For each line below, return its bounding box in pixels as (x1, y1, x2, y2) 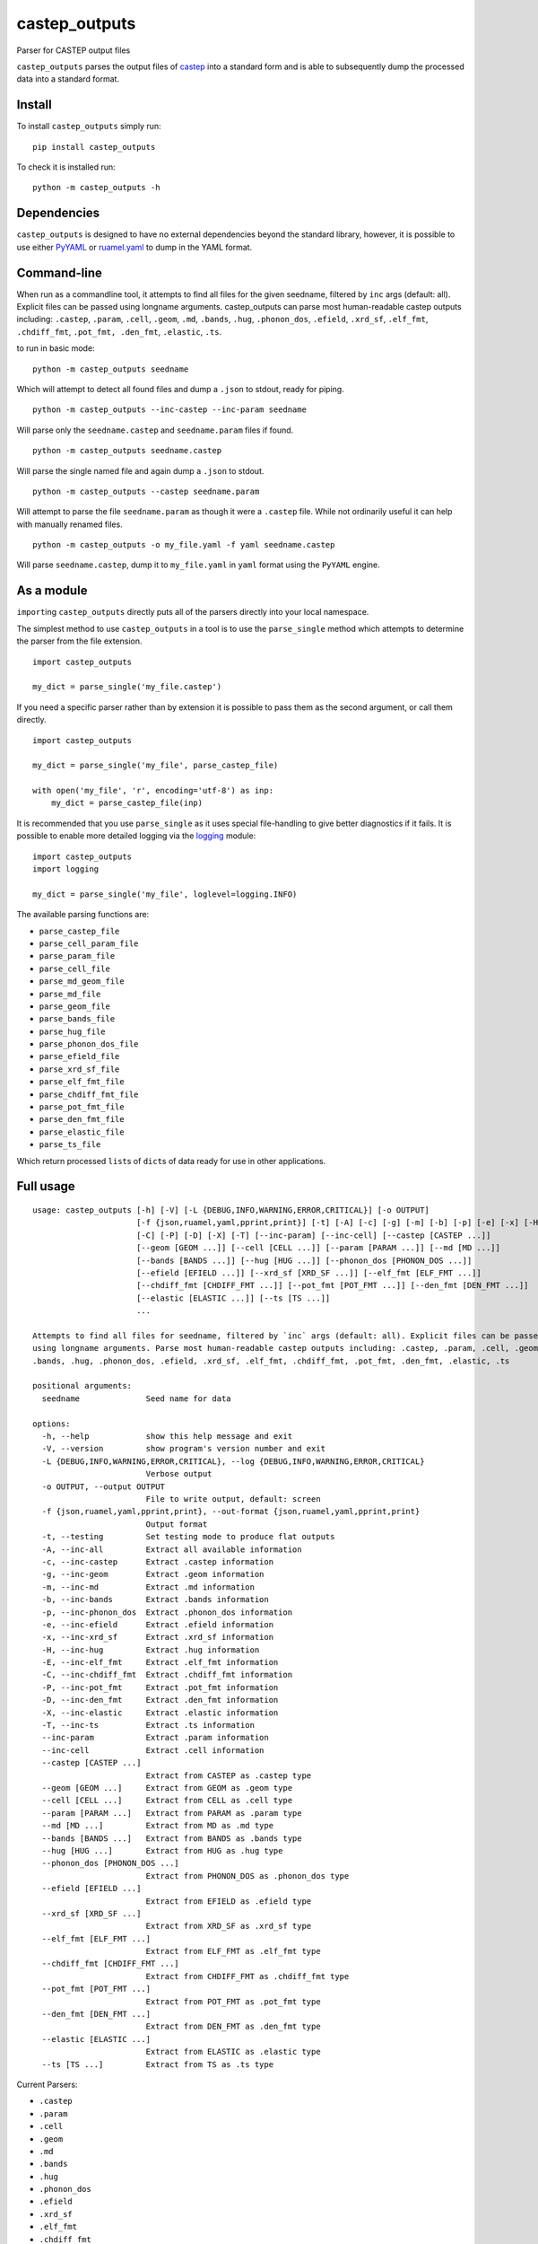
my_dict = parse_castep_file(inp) (50, 798, 204, 808)
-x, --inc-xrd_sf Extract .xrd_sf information (41, 1632, 273, 1643)
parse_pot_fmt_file (39, 1102, 125, 1112)
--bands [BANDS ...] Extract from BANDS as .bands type (41, 1833, 302, 1844)
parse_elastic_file (39, 1126, 125, 1137)
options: (32, 1418, 71, 1429)
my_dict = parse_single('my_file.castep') (32, 682, 222, 692)
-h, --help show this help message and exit (41, 1432, 293, 1442)
